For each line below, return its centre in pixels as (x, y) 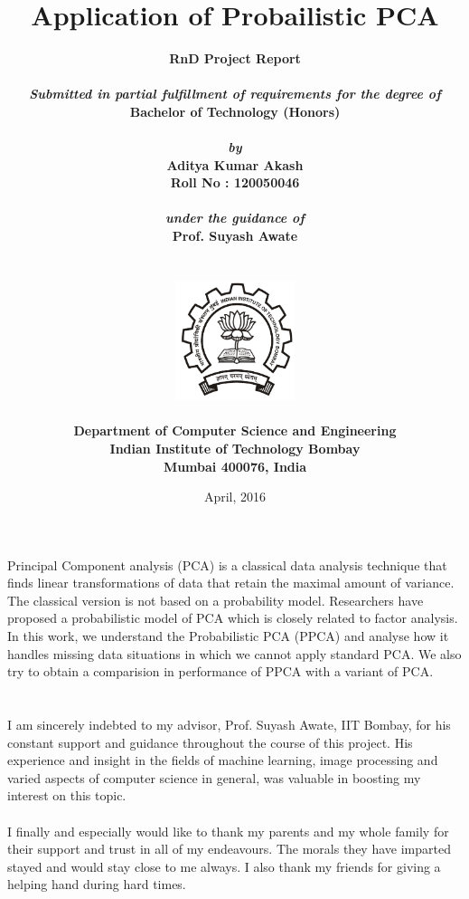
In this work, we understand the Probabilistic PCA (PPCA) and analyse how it (228, 636)
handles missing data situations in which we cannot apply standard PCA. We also (234, 653)
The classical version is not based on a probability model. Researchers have (216, 600)
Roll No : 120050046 (235, 182)
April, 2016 (235, 497)
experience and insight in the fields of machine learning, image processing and (223, 760)
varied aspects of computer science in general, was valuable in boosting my (214, 777)
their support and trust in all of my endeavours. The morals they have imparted (229, 849)
